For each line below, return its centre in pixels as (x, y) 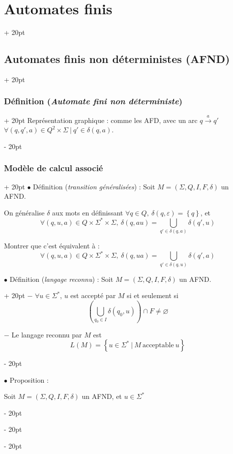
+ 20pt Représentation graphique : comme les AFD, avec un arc (101, 120)
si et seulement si (153, 295)
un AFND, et (102, 396)
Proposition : (29, 379)
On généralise (24, 212)
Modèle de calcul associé (54, 168)
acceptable (158, 346)
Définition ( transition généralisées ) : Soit (94, 186)
